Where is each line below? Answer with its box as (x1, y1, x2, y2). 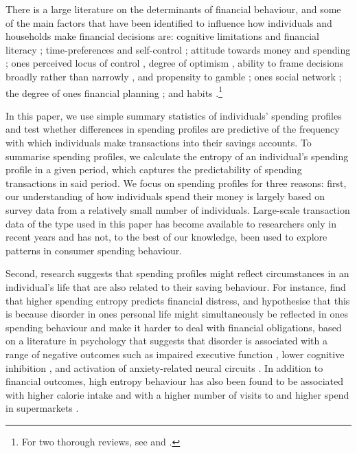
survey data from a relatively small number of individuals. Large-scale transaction (5, 202, 350, 217)
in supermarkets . (5, 401, 79, 415)
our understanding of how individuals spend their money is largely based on (5, 189, 325, 203)
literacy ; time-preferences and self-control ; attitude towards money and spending (5, 42, 351, 56)
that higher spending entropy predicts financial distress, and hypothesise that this (5, 293, 350, 307)
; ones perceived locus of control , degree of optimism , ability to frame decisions (5, 56, 344, 70)
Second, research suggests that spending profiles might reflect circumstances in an (5, 266, 349, 280)
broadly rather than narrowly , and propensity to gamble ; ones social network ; (5, 69, 342, 83)
